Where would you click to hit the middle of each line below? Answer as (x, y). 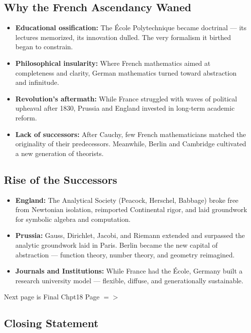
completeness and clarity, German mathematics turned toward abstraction (126, 72)
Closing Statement (51, 323)
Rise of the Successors (61, 179)
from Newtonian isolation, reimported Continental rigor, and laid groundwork (131, 209)
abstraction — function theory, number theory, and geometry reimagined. (125, 254)
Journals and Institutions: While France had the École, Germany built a (129, 271)
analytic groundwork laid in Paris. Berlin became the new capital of (117, 245)
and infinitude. (37, 82)
